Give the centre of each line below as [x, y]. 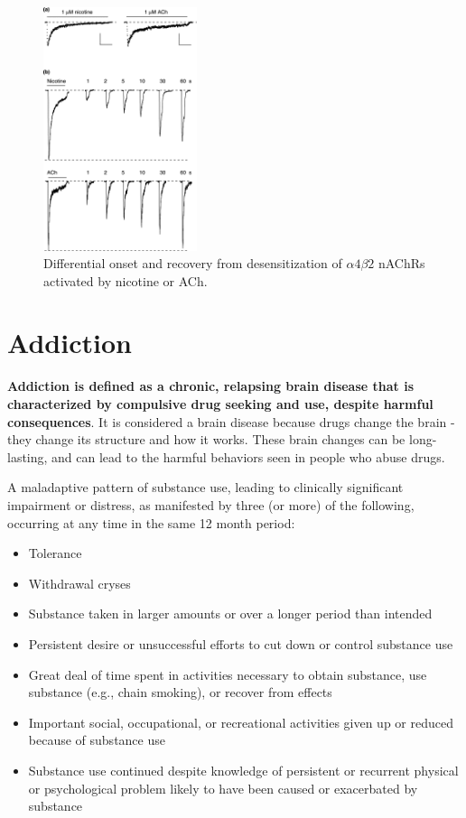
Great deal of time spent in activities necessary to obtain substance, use [228, 674]
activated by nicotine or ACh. [126, 280]
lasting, [28, 456]
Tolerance [55, 553]
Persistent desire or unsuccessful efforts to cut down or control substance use [241, 643]
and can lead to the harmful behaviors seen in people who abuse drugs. [248, 456]
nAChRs [401, 263]
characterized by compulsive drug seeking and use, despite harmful [220, 404]
